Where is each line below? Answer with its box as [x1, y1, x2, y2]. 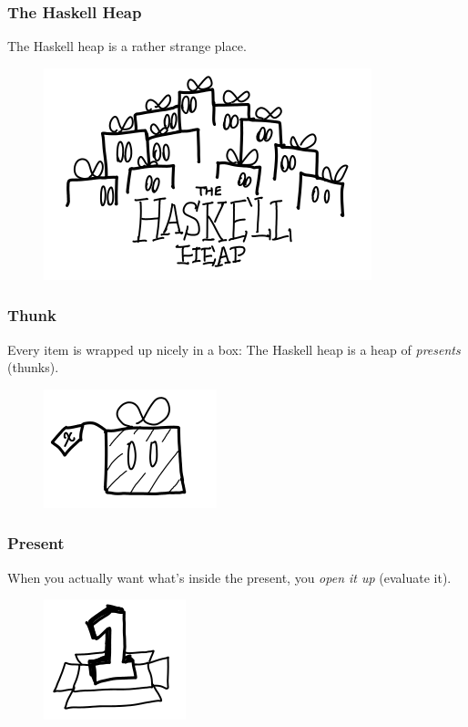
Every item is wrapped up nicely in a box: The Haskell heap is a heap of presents [7, 339, 461, 358]
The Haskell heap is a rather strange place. [7, 36, 247, 56]
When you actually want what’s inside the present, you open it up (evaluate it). [7, 567, 452, 587]
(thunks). [7, 358, 59, 377]
